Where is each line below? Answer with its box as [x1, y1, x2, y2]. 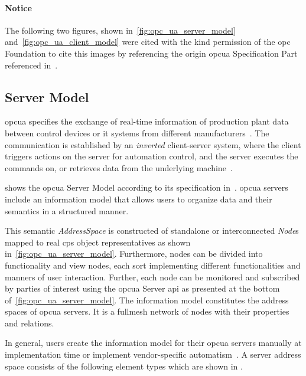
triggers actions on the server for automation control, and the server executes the [5, 150, 298, 162]
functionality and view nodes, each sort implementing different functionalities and [5, 259, 301, 271]
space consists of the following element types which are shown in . [5, 359, 243, 372]
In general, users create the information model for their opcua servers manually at [5, 336, 302, 349]
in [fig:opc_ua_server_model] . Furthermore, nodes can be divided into [5, 247, 263, 260]
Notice [5, 1, 32, 14]
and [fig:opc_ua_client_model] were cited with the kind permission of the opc [5, 35, 291, 48]
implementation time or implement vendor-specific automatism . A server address [5, 348, 301, 361]
